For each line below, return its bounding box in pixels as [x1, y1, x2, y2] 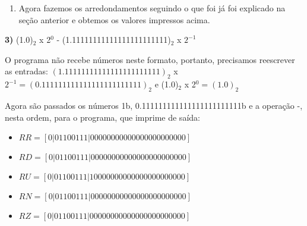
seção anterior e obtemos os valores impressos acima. [18, 13, 210, 26]
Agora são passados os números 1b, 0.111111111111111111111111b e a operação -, [5, 99, 303, 111]
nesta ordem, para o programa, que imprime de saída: [5, 111, 200, 123]
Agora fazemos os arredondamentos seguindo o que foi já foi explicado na [18, 2, 286, 14]
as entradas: [5, 65, 48, 77]
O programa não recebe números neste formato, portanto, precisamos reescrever [5, 53, 295, 65]
